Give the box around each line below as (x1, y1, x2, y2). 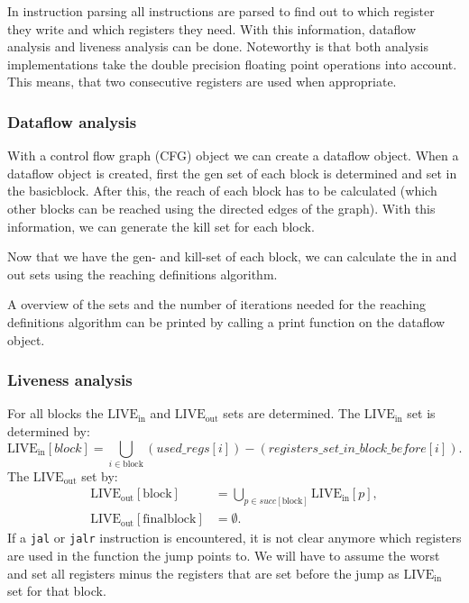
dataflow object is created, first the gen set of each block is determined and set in (7, 163, 457, 182)
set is (407, 404, 436, 423)
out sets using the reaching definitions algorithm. (7, 264, 278, 283)
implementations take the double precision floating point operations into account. (7, 54, 457, 73)
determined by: (7, 421, 90, 440)
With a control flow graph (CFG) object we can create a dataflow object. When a (7, 146, 459, 165)
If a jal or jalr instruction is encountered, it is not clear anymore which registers (7, 528, 462, 547)
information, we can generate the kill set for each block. (7, 216, 315, 235)
